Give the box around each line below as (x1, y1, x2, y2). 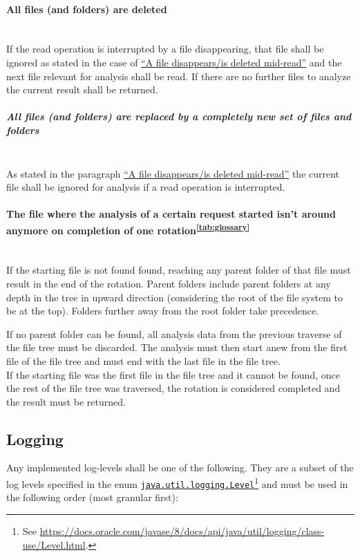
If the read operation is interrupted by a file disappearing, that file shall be (6, 41, 324, 56)
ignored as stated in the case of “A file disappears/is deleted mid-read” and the (6, 55, 342, 69)
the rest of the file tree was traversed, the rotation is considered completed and (6, 381, 341, 395)
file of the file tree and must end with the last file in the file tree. (6, 353, 281, 368)
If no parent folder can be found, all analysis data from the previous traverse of (6, 326, 342, 341)
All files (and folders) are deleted (6, 1, 167, 16)
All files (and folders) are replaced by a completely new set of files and (6, 109, 352, 124)
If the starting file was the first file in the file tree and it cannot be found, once (6, 367, 340, 381)
